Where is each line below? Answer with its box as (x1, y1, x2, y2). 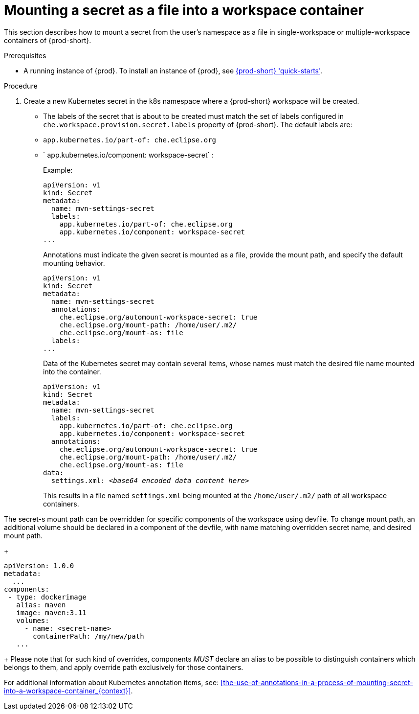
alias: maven (16, 600, 66, 609)
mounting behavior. (43, 258, 105, 267)
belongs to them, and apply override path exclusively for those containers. (4, 663, 243, 671)
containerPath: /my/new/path (33, 632, 144, 640)
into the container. (43, 367, 101, 376)
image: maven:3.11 (16, 608, 87, 617)
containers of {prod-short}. (4, 36, 91, 45)
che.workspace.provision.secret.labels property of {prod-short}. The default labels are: (43, 120, 353, 129)
